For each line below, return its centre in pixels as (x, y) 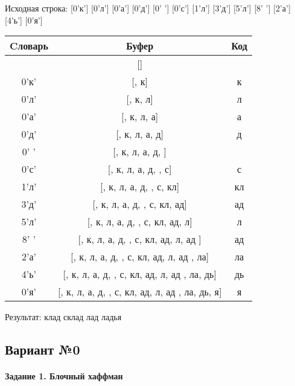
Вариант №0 (43, 349)
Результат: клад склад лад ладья (63, 317)
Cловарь (29, 46)
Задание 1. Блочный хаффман (64, 376)
